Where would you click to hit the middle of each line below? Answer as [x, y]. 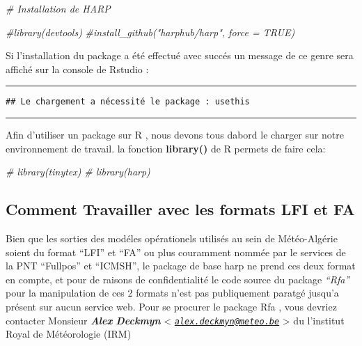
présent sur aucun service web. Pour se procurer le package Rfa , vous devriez [171, 306]
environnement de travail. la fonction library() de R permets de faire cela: [166, 148]
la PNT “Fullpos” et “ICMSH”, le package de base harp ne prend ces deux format [181, 266]
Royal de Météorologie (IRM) [69, 334]
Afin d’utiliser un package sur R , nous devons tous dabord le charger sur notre [175, 135]
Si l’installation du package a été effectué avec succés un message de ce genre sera [180, 55]
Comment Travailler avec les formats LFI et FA [180, 209]
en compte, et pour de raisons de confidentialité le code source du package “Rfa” [178, 279]
